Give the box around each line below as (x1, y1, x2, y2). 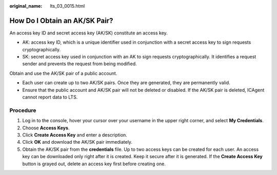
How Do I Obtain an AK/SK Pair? (9, 16, 113, 25)
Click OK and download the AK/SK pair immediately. (22, 139, 133, 145)
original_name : (9, 3, 43, 9)
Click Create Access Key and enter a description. (22, 131, 128, 138)
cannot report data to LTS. (22, 94, 78, 100)
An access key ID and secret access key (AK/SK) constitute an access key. (9, 30, 168, 36)
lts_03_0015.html (50, 3, 85, 9)
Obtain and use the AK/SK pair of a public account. (9, 70, 117, 76)
